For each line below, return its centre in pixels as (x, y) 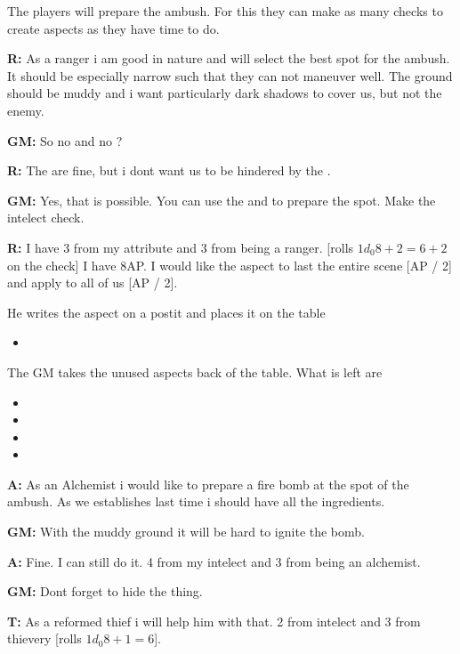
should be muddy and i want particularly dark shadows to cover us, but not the (225, 93)
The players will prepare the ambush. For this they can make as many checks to (225, 11)
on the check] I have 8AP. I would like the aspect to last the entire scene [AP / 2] (230, 265)
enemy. (26, 110)
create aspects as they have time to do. (113, 28)
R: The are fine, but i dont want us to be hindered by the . (169, 170)
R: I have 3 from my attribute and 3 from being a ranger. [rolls (181, 247)
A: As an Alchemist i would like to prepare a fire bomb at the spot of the (208, 484)
